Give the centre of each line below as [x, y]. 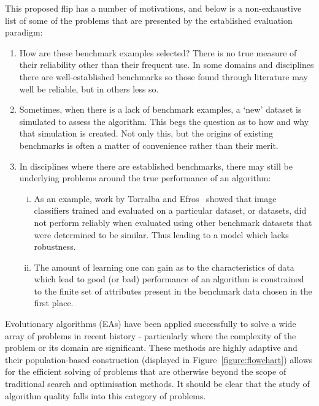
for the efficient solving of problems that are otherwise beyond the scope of [146, 371]
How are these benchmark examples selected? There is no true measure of [158, 52]
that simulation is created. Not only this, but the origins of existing [146, 133]
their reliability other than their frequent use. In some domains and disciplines [167, 65]
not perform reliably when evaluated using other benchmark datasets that [173, 222]
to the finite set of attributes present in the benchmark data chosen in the [173, 291]
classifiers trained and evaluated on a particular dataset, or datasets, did [170, 210]
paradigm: [24, 32]
